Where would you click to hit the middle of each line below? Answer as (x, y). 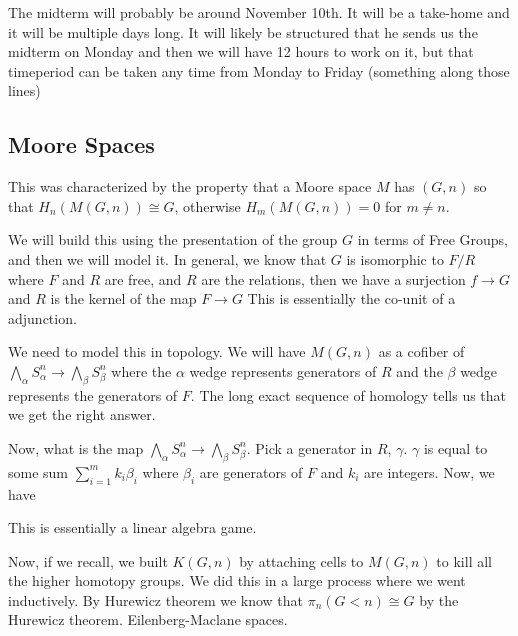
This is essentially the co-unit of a (351, 298)
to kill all (464, 560)
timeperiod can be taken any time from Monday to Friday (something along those (259, 70)
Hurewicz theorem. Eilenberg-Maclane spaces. (148, 619)
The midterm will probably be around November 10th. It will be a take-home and (259, 12)
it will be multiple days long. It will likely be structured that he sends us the (243, 31)
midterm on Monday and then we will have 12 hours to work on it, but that (241, 51)
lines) (24, 90)
